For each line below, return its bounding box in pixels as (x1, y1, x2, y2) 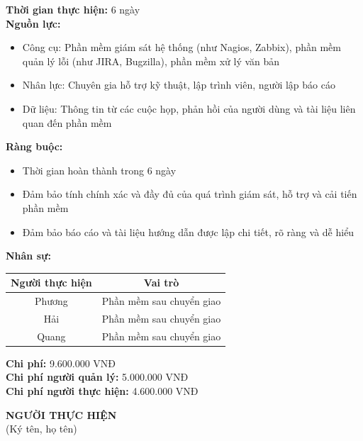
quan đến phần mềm (22, 115, 112, 130)
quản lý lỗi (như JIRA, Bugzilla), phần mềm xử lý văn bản (22, 53, 280, 68)
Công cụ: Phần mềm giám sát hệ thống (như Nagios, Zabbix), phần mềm (22, 40, 341, 55)
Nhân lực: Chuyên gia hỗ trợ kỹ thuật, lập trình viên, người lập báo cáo (22, 77, 335, 92)
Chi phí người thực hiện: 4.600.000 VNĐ (6, 384, 199, 398)
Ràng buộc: (6, 139, 63, 154)
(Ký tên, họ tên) (6, 421, 77, 436)
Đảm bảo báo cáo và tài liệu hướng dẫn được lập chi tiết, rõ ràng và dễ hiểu (22, 224, 354, 239)
